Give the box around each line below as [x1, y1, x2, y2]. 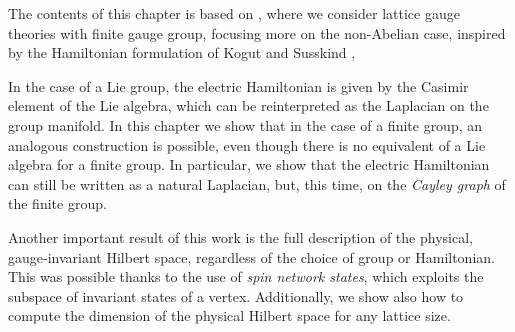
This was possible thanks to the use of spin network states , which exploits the [8, 266, 484, 287]
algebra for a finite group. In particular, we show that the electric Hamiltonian [8, 154, 490, 175]
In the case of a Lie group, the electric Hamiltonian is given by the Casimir [8, 75, 469, 96]
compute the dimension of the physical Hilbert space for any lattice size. [8, 305, 451, 326]
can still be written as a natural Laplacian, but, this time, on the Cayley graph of [8, 173, 506, 194]
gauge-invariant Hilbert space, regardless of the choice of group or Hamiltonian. [8, 246, 495, 267]
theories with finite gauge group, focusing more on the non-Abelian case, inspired [8, 22, 506, 43]
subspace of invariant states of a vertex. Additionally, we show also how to [8, 285, 464, 306]
